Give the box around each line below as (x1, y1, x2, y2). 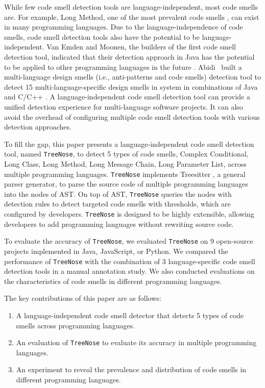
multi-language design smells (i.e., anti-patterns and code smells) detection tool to (4, 71, 261, 82)
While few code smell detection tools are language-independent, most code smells (4, 2, 258, 12)
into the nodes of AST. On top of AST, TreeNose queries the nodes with (4, 188, 232, 199)
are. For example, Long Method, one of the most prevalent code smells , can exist (4, 11, 259, 22)
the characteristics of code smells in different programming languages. (4, 275, 222, 286)
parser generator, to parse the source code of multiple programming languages (4, 178, 248, 189)
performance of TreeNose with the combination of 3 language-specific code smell (4, 255, 255, 266)
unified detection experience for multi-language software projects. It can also (4, 101, 243, 112)
